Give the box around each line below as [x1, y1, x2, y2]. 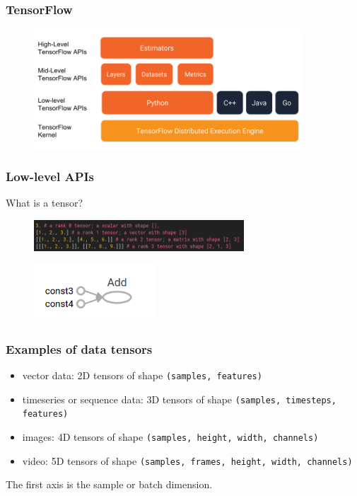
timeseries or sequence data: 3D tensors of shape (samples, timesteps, [22, 391, 336, 406]
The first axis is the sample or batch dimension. [6, 477, 213, 492]
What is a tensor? [6, 195, 83, 210]
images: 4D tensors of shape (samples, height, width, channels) [22, 429, 319, 444]
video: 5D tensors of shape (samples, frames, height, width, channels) [22, 453, 353, 468]
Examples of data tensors [6, 340, 153, 357]
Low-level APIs [6, 168, 95, 185]
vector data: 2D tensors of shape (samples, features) [22, 368, 262, 383]
